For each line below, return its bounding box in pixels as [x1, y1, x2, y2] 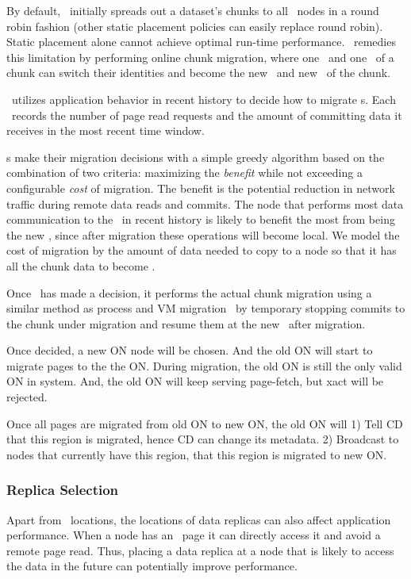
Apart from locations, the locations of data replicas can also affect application [6, 511, 391, 527]
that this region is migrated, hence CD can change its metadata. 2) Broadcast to [6, 431, 399, 447]
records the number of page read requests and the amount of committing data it [11, 106, 402, 123]
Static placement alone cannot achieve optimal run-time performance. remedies [6, 33, 396, 50]
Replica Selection [6, 480, 119, 500]
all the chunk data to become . [6, 257, 156, 274]
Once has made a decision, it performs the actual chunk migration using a [6, 284, 372, 301]
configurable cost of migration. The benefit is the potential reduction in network [6, 179, 395, 196]
